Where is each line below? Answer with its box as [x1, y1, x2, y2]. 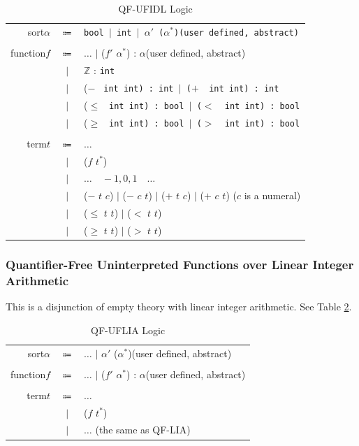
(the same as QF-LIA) [95, 422, 191, 437]
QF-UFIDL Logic [118, 1, 193, 15]
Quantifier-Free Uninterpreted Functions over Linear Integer [6, 255, 354, 273]
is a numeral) [244, 188, 301, 203]
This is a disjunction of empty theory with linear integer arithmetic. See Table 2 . [6, 299, 352, 314]
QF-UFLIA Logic [91, 322, 166, 337]
